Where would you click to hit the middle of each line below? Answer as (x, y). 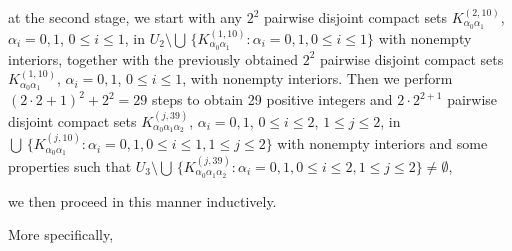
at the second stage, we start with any (125, 17)
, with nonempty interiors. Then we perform (317, 78)
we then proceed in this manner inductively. (142, 200)
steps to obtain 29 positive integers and (272, 99)
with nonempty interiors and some (382, 143)
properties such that (70, 165)
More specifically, (61, 234)
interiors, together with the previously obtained (153, 58)
